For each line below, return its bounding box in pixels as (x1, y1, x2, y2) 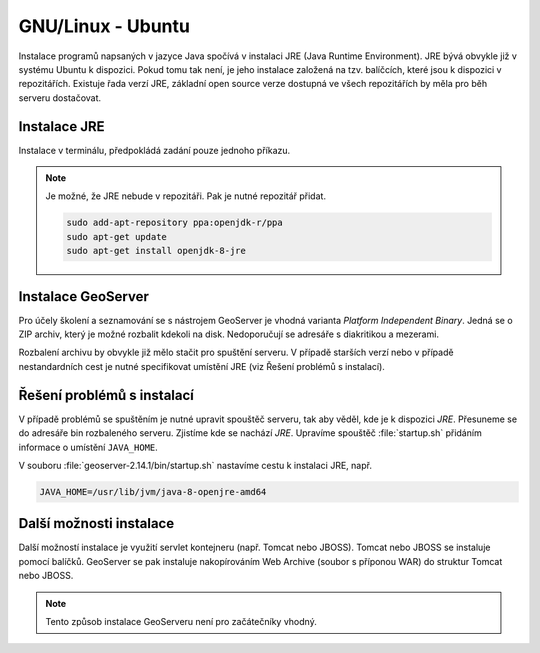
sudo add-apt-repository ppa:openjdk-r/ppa (66, 217, 284, 229)
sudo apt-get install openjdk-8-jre (66, 245, 247, 257)
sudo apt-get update (66, 231, 167, 242)
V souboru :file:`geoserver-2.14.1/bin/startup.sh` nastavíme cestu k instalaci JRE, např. (18, 459, 372, 471)
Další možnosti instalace (18, 515, 175, 532)
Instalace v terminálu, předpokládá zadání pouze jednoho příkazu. (18, 144, 291, 156)
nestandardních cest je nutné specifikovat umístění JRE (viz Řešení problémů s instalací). (18, 360, 385, 372)
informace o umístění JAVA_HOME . (18, 441, 159, 453)
